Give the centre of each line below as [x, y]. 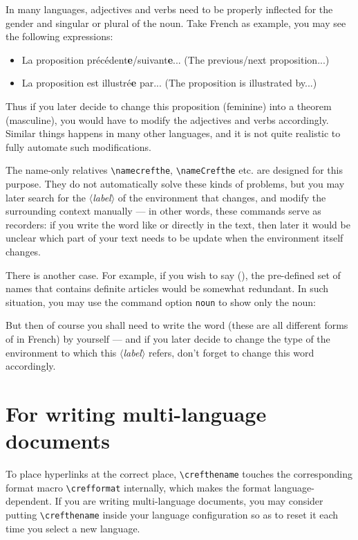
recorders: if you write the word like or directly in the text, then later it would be [178, 224]
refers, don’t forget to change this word [232, 352]
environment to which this [61, 352]
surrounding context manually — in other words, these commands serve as [163, 211]
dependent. [29, 501]
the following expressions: [59, 36]
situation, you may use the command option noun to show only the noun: [161, 301]
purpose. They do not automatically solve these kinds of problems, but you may [175, 183]
